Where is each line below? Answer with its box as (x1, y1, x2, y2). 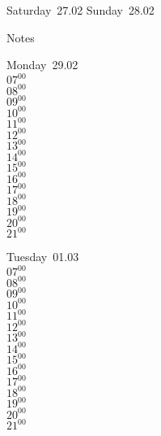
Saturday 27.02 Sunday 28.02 (6, 2, 155, 18)
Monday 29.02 (6, 56, 78, 73)
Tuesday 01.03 (6, 248, 79, 265)
